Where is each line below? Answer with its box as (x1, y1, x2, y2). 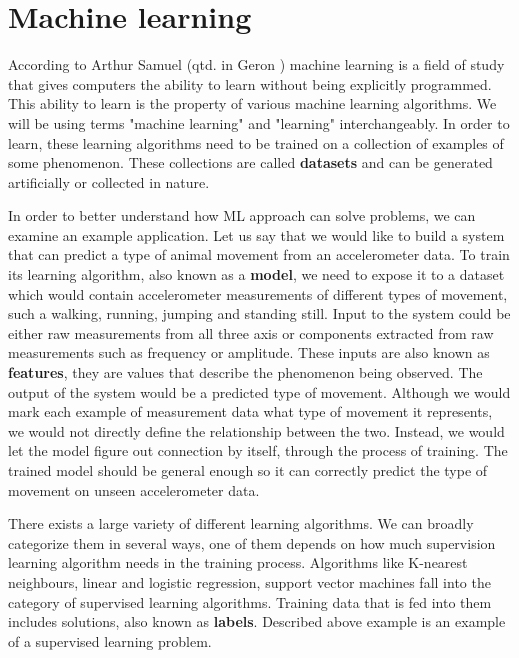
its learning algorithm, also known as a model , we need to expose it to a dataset (8, 264, 505, 285)
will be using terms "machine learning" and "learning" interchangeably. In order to (8, 112, 510, 133)
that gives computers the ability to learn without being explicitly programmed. (8, 73, 492, 94)
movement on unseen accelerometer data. (8, 479, 260, 500)
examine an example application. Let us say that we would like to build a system (8, 224, 505, 245)
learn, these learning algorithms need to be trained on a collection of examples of (8, 132, 504, 153)
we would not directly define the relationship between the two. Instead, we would (8, 420, 505, 441)
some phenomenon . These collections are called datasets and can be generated (8, 152, 493, 173)
